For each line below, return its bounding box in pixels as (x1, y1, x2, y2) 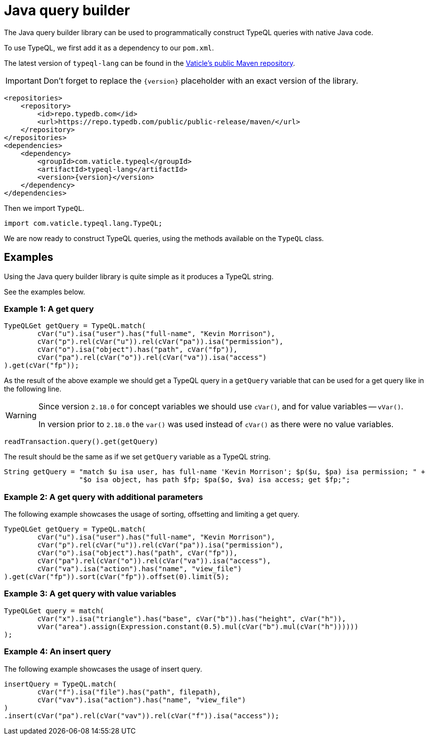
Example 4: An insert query (4, 646, 111, 657)
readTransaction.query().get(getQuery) (4, 438, 158, 446)
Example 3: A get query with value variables (4, 589, 177, 599)
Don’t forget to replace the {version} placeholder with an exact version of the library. (43, 75, 358, 86)
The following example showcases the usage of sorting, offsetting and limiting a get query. (4, 510, 299, 519)
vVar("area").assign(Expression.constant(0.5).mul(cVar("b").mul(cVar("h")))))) (37, 622, 359, 631)
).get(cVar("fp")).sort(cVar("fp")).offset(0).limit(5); (4, 573, 230, 581)
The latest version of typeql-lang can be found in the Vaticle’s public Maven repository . (4, 58, 295, 67)
